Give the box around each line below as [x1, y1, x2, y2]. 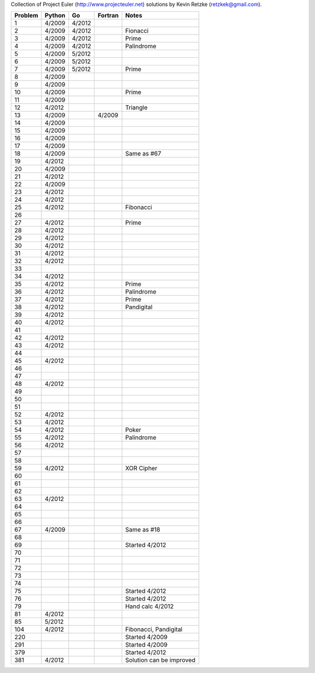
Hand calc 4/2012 [125, 602, 174, 610]
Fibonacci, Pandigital [125, 626, 183, 634]
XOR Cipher [125, 464, 157, 472]
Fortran [97, 12, 119, 20]
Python [44, 12, 65, 20]
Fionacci [125, 27, 149, 35]
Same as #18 [125, 526, 160, 534]
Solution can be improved [125, 656, 195, 664]
